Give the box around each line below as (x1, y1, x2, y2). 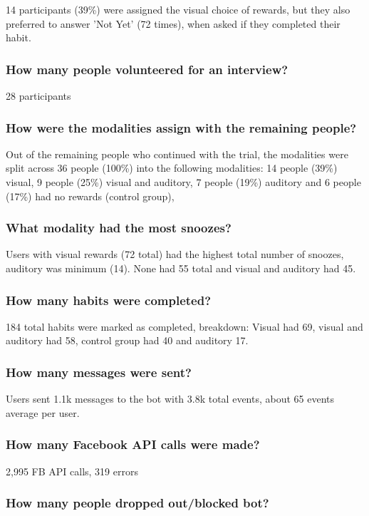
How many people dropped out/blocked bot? (6, 494, 269, 512)
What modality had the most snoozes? (6, 219, 232, 237)
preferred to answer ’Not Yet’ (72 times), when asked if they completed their (6, 16, 341, 31)
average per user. (6, 405, 80, 420)
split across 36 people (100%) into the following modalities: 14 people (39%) (6, 160, 338, 175)
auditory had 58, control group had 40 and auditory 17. (6, 333, 249, 348)
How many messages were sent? (6, 363, 192, 381)
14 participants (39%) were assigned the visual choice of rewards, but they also (6, 2, 350, 16)
